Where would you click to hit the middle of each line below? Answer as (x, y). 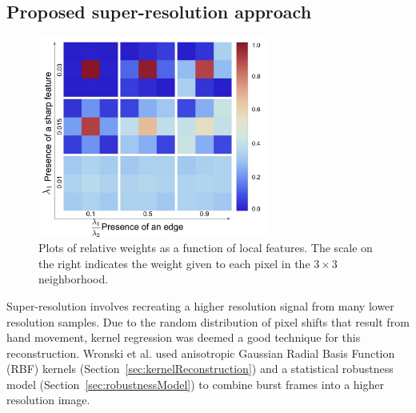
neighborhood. (74, 279)
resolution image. (48, 400)
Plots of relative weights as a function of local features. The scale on (206, 248)
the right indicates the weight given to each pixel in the (174, 263)
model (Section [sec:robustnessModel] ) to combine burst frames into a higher (195, 384)
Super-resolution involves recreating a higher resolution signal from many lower (200, 305)
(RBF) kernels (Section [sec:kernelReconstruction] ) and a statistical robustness (200, 369)
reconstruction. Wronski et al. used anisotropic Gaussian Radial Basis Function (201, 353)
